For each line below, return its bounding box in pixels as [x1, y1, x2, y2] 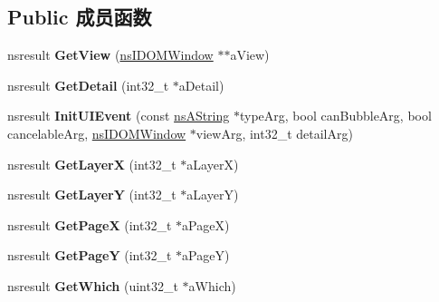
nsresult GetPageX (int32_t [7, 215, 172, 234]
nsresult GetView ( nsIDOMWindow [7, 45, 214, 64]
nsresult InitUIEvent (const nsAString [7, 106, 230, 125]
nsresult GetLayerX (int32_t [7, 154, 177, 173]
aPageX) [182, 215, 230, 234]
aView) [230, 45, 270, 64]
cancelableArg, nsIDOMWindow [7, 123, 186, 142]
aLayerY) [186, 185, 239, 204]
